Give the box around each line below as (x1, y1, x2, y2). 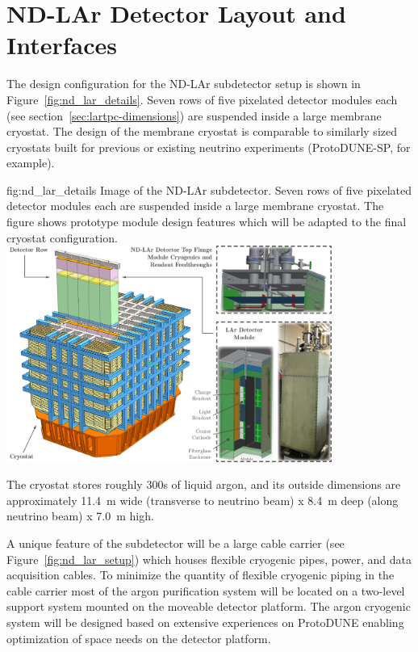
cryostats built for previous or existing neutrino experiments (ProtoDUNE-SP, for (6, 138, 411, 155)
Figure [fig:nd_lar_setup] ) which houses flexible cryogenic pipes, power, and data (6, 550, 412, 567)
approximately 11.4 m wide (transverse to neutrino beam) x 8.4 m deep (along (6, 491, 399, 508)
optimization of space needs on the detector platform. (6, 629, 271, 646)
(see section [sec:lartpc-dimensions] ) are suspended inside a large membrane (6, 107, 382, 124)
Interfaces (6, 28, 118, 61)
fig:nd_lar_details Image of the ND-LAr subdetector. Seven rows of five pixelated (6, 181, 412, 198)
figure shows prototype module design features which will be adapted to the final (6, 213, 407, 230)
